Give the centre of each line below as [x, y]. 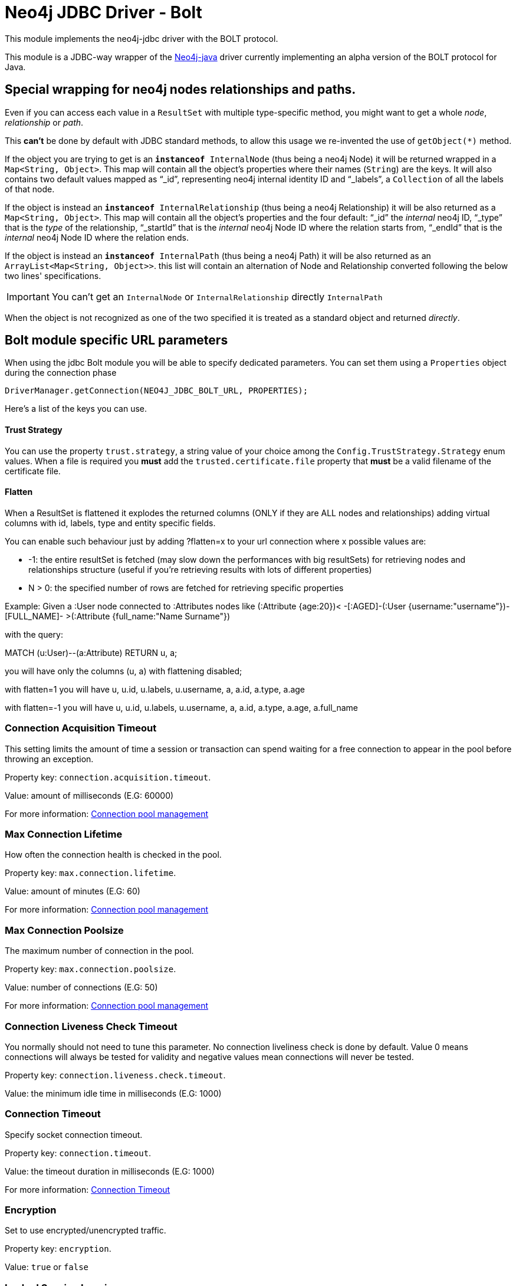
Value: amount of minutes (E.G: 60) [73, 891]
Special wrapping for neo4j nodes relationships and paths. [180, 90]
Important [28, 296]
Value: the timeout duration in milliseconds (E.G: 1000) [110, 1171]
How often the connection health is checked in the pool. [113, 855]
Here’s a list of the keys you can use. [76, 409]
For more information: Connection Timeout [88, 1189]
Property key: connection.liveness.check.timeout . [115, 1075]
